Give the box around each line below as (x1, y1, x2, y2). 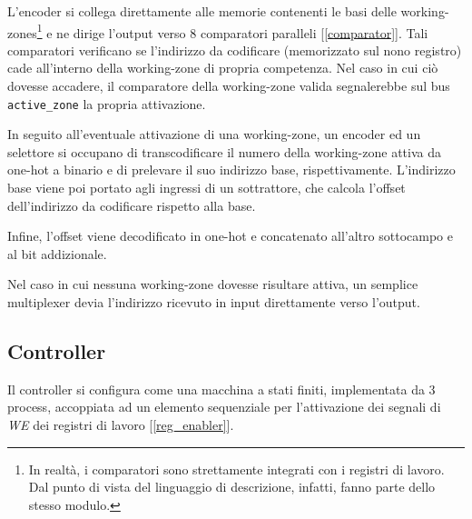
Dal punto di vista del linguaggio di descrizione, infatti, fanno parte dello (28, 477, 436, 496)
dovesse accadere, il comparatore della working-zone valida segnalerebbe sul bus (7, 76, 450, 95)
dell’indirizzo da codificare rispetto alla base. (7, 195, 256, 215)
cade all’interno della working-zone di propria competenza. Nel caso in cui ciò (7, 58, 438, 77)
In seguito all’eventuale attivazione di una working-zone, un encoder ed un (7, 125, 421, 144)
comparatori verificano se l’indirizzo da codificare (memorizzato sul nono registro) (7, 40, 462, 59)
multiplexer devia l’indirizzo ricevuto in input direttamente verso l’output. (7, 293, 420, 312)
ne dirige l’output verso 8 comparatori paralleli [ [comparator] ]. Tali (56, 23, 428, 42)
